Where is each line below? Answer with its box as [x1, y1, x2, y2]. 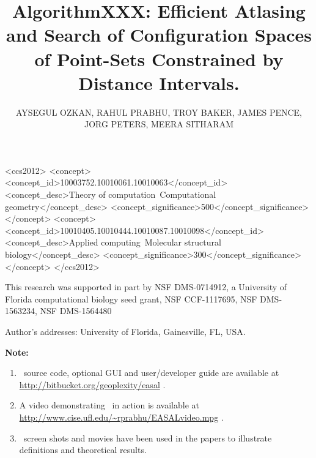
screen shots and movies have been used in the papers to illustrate [23, 431, 272, 444]
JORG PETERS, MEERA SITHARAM [84, 118, 233, 130]
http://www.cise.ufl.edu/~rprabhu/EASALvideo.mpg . [19, 410, 224, 423]
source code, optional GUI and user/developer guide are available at [23, 366, 279, 379]
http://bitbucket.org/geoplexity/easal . [19, 378, 166, 391]
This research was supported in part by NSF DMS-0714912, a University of [5, 280, 287, 293]
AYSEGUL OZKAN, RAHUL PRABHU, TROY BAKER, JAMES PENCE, [16, 105, 302, 118]
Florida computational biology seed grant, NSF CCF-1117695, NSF [5, 292, 257, 305]
